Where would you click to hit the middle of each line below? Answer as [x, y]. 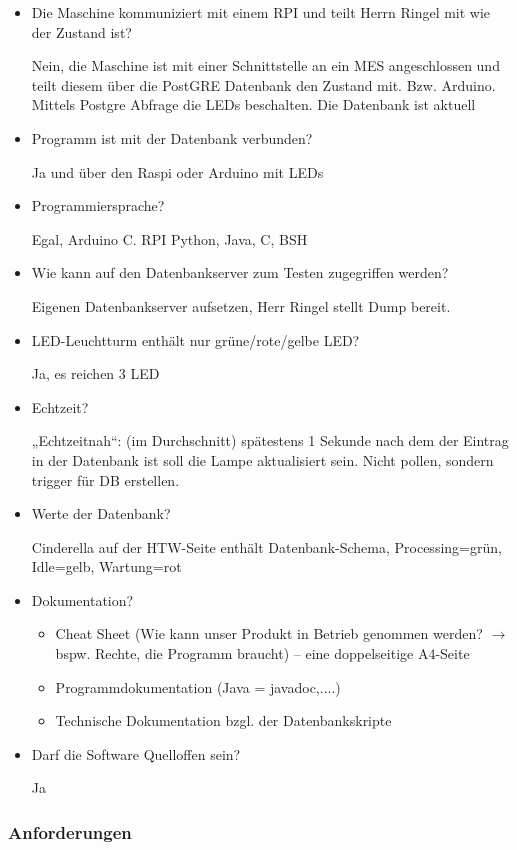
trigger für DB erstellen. [105, 479]
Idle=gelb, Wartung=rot [106, 566]
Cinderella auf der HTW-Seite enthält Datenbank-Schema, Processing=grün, [266, 546]
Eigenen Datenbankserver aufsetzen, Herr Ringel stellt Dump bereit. [241, 305]
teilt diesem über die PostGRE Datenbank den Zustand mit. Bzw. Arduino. [263, 84]
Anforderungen [70, 831]
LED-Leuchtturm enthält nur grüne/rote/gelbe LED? [195, 339]
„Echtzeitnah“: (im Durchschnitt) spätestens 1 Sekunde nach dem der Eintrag [270, 440]
